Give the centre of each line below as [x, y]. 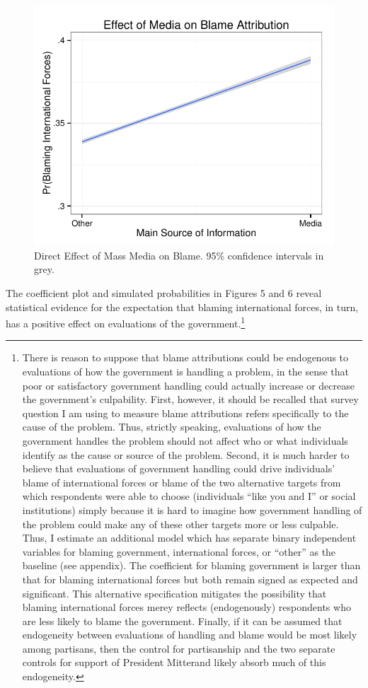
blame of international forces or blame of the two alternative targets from [182, 482]
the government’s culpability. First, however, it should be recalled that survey [190, 399]
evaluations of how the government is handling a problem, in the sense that [186, 371]
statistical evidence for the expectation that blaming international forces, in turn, [182, 307]
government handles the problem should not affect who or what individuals [185, 440]
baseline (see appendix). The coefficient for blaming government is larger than [191, 565]
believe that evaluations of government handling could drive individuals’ [179, 468]
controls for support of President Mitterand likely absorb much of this [174, 662]
